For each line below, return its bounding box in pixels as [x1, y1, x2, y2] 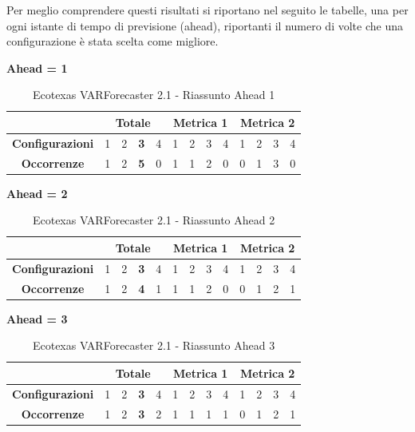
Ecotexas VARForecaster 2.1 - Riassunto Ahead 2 [32, 212, 275, 228]
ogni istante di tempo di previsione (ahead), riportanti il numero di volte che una [6, 17, 403, 34]
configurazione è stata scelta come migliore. [6, 33, 219, 50]
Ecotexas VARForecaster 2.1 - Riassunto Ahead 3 [32, 337, 275, 354]
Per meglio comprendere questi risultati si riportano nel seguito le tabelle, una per [6, 2, 409, 18]
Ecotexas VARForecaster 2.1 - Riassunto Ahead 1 [32, 86, 275, 103]
